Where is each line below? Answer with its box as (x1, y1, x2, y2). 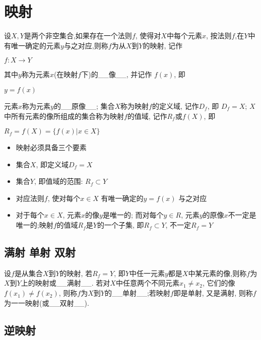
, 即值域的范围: (34, 176, 83, 186)
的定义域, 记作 (152, 100, 199, 111)
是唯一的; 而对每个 (102, 210, 164, 220)
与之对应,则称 (63, 40, 108, 50)
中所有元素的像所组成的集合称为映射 (4, 110, 124, 121)
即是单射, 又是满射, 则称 (173, 288, 253, 298)
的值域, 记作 (127, 110, 167, 121)
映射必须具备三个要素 (16, 142, 87, 153)
